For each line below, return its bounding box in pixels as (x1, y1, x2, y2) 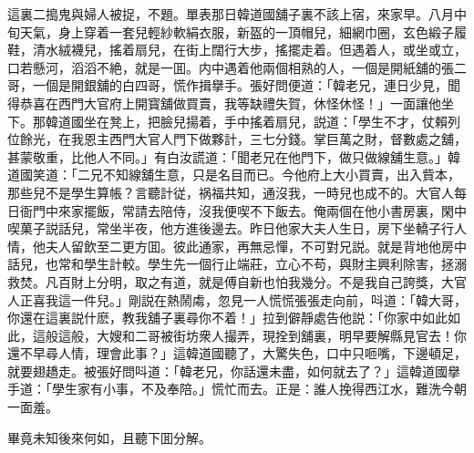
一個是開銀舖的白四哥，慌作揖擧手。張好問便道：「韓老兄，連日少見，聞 (32, 76, 460, 95)
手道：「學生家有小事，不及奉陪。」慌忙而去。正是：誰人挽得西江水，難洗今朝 (7, 379, 467, 398)
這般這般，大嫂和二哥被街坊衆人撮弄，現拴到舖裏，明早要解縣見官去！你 (32, 325, 467, 345)
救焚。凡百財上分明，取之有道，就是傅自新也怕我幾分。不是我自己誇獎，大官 (7, 272, 467, 291)
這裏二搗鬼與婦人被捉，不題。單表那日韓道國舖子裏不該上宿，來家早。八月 (7, 5, 454, 23)
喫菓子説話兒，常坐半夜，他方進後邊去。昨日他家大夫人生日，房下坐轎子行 (7, 219, 454, 238)
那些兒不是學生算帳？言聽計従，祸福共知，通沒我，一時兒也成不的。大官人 (7, 182, 454, 201)
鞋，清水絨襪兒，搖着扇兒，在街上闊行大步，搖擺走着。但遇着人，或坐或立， (7, 40, 467, 59)
